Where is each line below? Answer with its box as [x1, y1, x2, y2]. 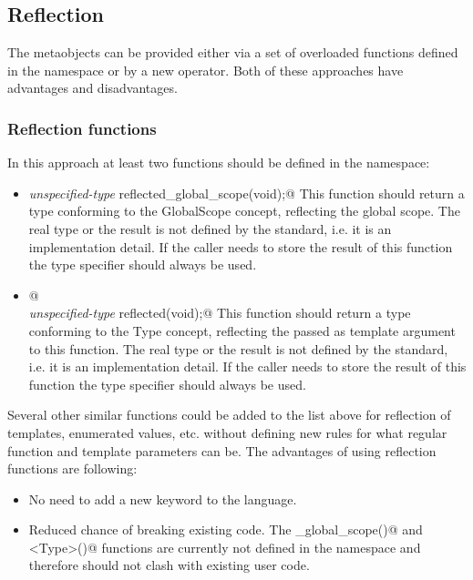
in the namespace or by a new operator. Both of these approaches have [7, 60, 404, 79]
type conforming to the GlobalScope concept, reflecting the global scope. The [28, 201, 460, 220]
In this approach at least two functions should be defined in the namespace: [7, 153, 430, 172]
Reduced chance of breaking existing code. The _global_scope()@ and [28, 520, 423, 539]
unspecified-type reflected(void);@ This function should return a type [28, 303, 411, 322]
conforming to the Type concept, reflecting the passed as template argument [28, 321, 456, 340]
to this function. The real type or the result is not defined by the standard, [28, 339, 448, 358]
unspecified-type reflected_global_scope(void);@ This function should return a [28, 183, 465, 202]
